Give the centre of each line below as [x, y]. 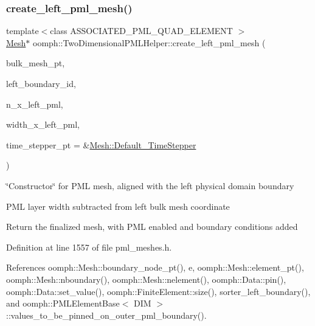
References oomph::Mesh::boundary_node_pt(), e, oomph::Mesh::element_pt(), [155, 267]
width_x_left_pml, [43, 124]
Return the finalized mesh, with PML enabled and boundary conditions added [152, 227]
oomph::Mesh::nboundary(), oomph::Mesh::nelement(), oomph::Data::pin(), [146, 279]
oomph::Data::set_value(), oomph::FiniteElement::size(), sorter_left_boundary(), [158, 291]
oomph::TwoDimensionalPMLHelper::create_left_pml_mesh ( [149, 42]
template [22, 31]
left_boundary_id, [41, 83]
